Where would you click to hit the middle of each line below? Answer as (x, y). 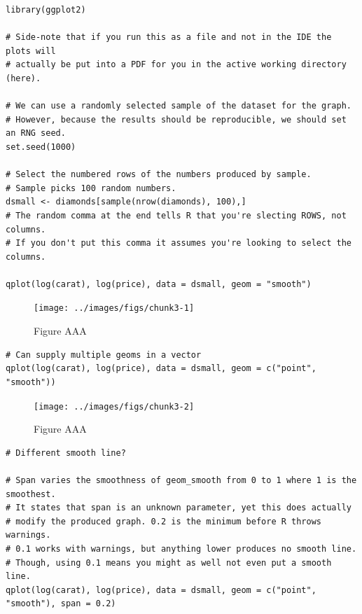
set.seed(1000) (41, 147)
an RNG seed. (36, 133)
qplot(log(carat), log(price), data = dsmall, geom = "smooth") (159, 284)
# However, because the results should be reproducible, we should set (176, 119)
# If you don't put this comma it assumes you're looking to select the (179, 243)
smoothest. (31, 494)
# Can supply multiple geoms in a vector (104, 355)
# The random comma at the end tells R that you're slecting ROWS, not (176, 215)
